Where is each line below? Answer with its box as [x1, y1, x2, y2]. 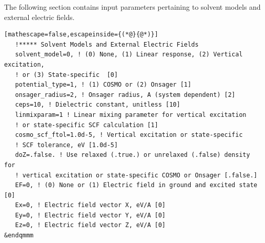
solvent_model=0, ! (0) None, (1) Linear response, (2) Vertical [15, 51, 243, 58]
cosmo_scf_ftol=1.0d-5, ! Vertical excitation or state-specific [15, 131, 243, 139]
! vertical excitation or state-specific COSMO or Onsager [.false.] [15, 171, 257, 179]
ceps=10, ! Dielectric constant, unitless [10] [15, 101, 180, 109]
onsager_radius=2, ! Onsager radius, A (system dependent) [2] [15, 91, 236, 98]
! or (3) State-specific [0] [15, 71, 118, 78]
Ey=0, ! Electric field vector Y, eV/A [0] [15, 211, 166, 219]
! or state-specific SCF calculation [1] [15, 121, 158, 129]
